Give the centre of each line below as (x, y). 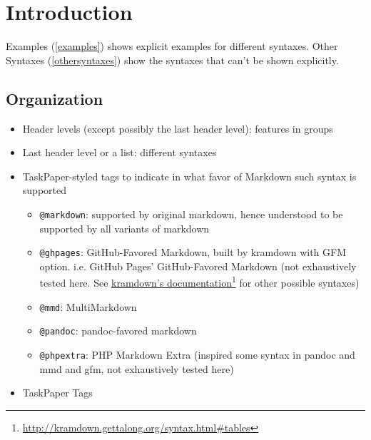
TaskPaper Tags (57, 393)
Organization (55, 98)
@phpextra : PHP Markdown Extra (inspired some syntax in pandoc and (197, 354)
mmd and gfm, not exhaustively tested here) (137, 368)
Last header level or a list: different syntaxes (120, 152)
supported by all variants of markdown (124, 228)
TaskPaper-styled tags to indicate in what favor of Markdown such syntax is (189, 176)
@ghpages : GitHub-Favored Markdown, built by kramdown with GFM (193, 252)
